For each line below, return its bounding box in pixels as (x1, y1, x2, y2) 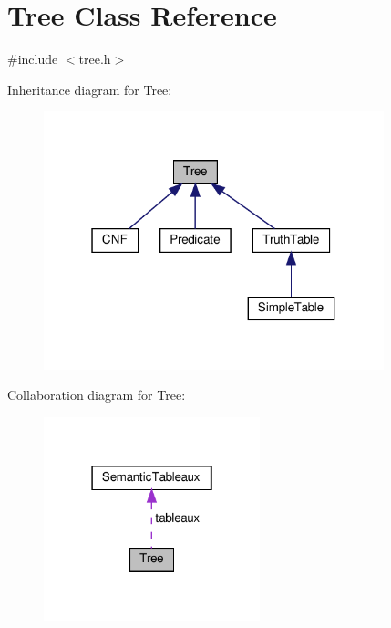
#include (7, 49, 58, 68)
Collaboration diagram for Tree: (7, 385, 186, 404)
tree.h (78, 49, 111, 68)
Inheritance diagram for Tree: (7, 79, 172, 99)
